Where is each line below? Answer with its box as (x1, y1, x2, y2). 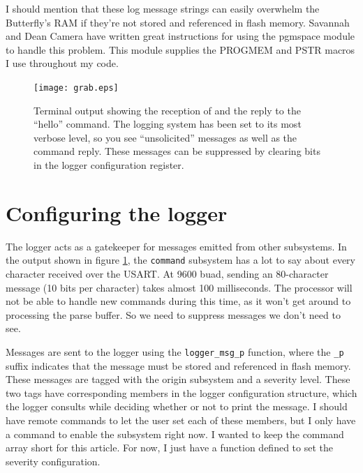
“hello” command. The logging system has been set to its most (34, 117, 302, 131)
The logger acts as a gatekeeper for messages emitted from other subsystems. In (6, 239, 347, 253)
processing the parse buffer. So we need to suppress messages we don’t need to (6, 307, 341, 322)
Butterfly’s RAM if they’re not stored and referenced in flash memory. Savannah (6, 15, 350, 29)
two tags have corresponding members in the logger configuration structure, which (6, 385, 357, 400)
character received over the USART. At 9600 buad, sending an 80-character (6, 266, 329, 280)
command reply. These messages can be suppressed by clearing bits (34, 144, 320, 158)
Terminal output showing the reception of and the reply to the (34, 103, 301, 117)
